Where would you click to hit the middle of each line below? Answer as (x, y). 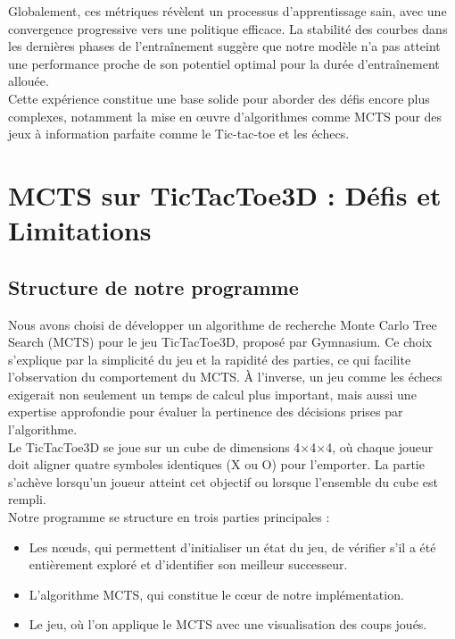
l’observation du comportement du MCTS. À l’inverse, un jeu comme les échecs (225, 377)
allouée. (29, 81)
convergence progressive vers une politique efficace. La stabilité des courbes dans (228, 28)
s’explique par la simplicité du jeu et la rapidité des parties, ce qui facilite (210, 359)
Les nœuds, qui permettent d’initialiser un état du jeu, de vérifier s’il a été (232, 547)
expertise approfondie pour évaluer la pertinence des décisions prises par (206, 412)
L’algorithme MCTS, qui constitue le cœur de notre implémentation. (216, 594)
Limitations (80, 230)
